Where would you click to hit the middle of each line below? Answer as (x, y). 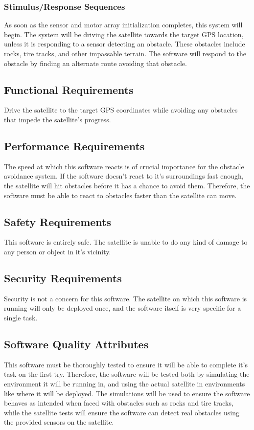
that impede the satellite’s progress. (58, 119)
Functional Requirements (69, 89)
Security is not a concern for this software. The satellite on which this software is (126, 298)
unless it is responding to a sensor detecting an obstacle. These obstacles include (125, 44)
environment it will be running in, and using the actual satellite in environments (125, 383)
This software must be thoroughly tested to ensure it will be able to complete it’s (126, 364)
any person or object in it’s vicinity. (58, 251)
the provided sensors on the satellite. (59, 422)
